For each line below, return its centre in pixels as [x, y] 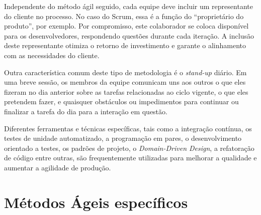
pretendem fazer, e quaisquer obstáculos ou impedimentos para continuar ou [121, 101]
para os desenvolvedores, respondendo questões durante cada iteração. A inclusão [129, 35]
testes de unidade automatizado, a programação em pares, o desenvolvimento [123, 138]
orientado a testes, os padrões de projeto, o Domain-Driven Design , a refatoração [129, 148]
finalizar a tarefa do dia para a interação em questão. [86, 111]
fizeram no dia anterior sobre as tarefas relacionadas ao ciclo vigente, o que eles [126, 91]
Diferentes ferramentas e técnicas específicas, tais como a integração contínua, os [128, 128]
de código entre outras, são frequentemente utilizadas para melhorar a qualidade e [130, 158]
